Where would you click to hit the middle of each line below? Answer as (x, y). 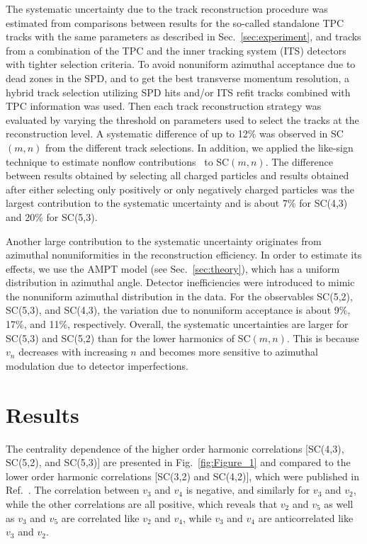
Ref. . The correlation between (73, 490)
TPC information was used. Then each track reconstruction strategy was (164, 106)
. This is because (323, 338)
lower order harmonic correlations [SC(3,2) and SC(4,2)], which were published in (183, 476)
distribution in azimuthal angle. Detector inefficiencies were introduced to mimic (180, 282)
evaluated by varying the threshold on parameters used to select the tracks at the (182, 119)
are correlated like (100, 517)
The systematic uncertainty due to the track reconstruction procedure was (167, 8)
